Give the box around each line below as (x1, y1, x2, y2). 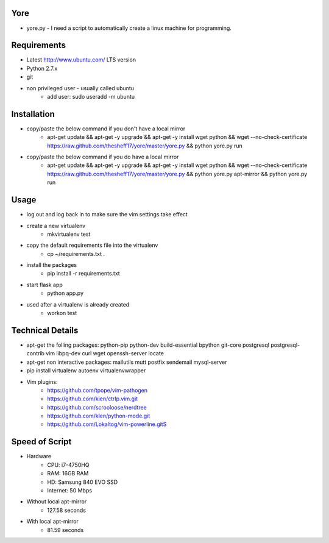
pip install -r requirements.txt (47, 270, 120, 277)
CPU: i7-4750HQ (47, 461, 90, 469)
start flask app (26, 281, 63, 288)
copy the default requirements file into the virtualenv (26, 241, 158, 249)
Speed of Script (11, 436, 72, 447)
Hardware (26, 453, 52, 460)
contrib (26, 350, 45, 357)
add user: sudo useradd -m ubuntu (47, 93, 135, 100)
